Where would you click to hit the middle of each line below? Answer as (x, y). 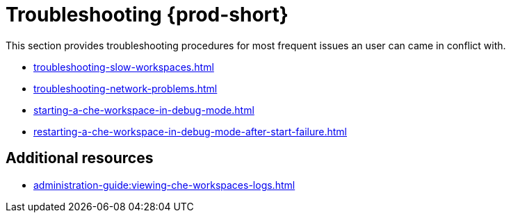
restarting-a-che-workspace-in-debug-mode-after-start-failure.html (190, 131)
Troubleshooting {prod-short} (147, 15)
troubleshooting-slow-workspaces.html (124, 67)
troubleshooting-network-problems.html (125, 88)
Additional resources (80, 158)
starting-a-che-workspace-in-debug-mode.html (144, 110)
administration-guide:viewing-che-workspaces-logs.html (164, 185)
